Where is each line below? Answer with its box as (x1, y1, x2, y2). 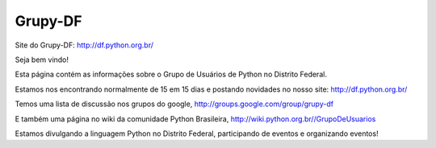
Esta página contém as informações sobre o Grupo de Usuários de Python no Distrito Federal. (15, 69, 327, 80)
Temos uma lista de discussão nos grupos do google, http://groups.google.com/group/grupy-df (15, 99, 334, 109)
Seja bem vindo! (15, 55, 69, 64)
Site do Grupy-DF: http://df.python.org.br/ (15, 40, 153, 50)
